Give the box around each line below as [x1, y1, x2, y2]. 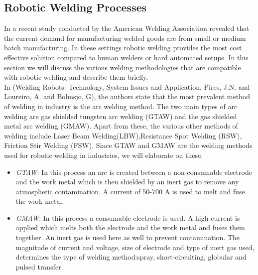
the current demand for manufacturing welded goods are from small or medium [4, 32, 246, 43]
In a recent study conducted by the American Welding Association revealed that [4, 23, 250, 33]
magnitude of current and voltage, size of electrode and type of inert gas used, [15, 242, 255, 252]
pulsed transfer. [15, 261, 63, 272]
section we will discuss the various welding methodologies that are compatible [4, 62, 241, 72]
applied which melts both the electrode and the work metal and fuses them [15, 222, 245, 233]
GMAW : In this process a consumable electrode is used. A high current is [15, 212, 240, 223]
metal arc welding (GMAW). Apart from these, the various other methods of [4, 121, 238, 131]
